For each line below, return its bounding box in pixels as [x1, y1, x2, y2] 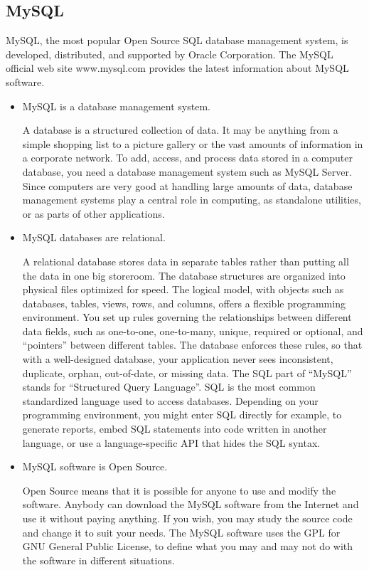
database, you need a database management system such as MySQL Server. [22, 164, 352, 179]
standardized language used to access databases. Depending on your [22, 393, 319, 408]
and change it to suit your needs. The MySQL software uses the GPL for [22, 524, 341, 539]
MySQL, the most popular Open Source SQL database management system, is [6, 33, 348, 48]
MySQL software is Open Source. [22, 459, 168, 474]
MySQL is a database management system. [22, 98, 210, 113]
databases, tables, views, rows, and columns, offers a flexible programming [22, 295, 346, 310]
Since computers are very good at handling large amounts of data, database [22, 178, 353, 193]
